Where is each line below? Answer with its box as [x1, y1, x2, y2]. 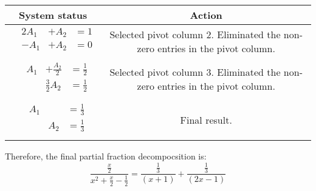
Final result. [180, 112, 232, 127]
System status [19, 8, 88, 22]
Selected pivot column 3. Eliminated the [109, 65, 281, 79]
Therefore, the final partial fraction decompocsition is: [5, 150, 207, 163]
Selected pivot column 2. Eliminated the [109, 27, 281, 42]
